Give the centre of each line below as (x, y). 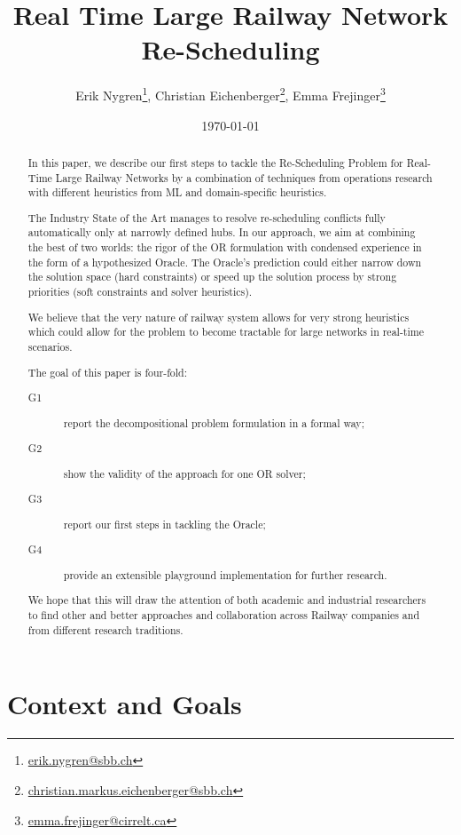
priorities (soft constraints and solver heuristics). (140, 292)
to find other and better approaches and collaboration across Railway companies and (224, 615)
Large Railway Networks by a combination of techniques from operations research (244, 177)
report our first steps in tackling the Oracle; (164, 524)
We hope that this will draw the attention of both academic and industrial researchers (227, 600)
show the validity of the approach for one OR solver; (184, 473)
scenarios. (50, 346)
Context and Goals (125, 704)
